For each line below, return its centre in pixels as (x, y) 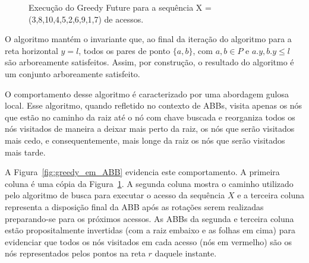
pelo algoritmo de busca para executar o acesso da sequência (115, 195)
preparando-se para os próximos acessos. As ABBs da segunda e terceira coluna (149, 218)
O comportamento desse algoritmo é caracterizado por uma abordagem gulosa (147, 94)
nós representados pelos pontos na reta (75, 253)
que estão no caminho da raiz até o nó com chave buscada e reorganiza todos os (150, 117)
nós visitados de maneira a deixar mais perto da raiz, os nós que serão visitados (150, 129)
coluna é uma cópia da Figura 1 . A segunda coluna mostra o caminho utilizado (149, 183)
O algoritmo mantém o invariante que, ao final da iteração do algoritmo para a (148, 39)
